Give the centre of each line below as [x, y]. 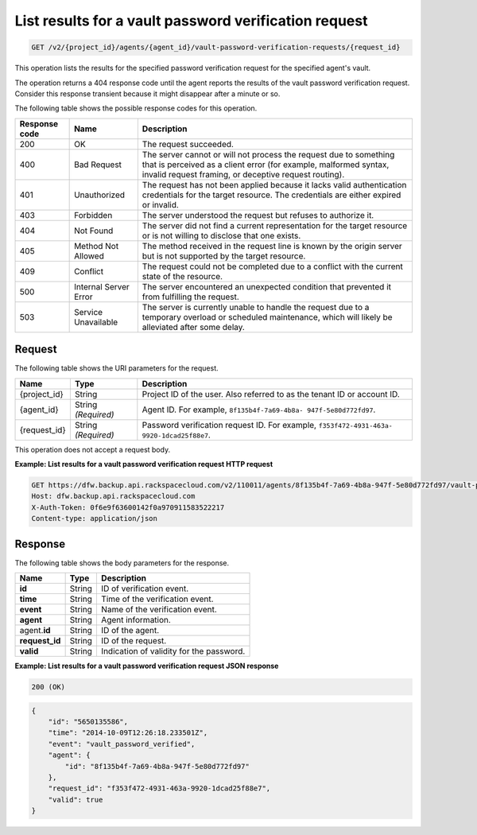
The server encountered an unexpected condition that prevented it [267, 286]
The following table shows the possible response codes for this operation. [136, 108]
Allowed [89, 256]
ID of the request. [134, 641]
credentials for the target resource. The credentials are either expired [271, 195]
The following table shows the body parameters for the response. [122, 563]
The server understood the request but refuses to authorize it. [258, 215]
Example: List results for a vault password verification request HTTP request [144, 464]
